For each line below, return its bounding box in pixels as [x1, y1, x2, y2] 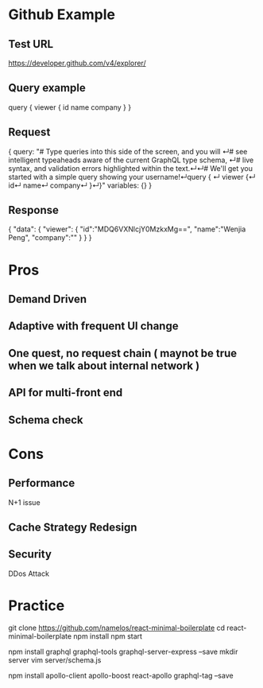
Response [8, 204, 60, 217]
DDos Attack [8, 569, 50, 578]
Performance [8, 476, 75, 490]
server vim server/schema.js [8, 655, 102, 665]
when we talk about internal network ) [8, 359, 200, 372]
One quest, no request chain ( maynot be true [8, 346, 238, 360]
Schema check [8, 413, 83, 426]
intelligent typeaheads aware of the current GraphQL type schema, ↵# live [8, 155, 254, 165]
